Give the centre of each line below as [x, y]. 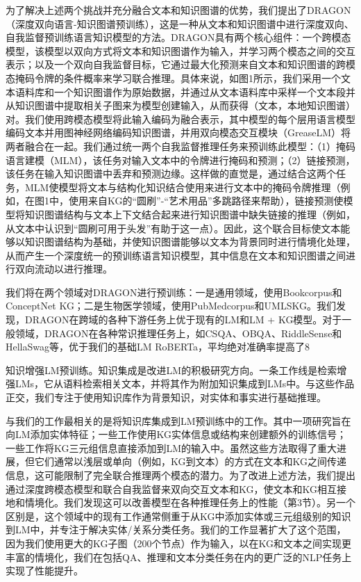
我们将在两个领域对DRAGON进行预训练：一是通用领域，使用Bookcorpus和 [174, 292]
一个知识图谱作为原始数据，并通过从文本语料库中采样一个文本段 [200, 91]
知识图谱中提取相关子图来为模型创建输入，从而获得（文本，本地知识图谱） [185, 105]
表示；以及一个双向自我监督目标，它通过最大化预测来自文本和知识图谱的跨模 [180, 64]
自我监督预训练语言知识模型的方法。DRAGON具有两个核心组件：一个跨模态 [178, 37]
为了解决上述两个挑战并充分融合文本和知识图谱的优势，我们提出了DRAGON [178, 10]
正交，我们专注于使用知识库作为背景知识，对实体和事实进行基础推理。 [166, 397]
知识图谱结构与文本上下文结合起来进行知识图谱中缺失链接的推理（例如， [190, 214]
